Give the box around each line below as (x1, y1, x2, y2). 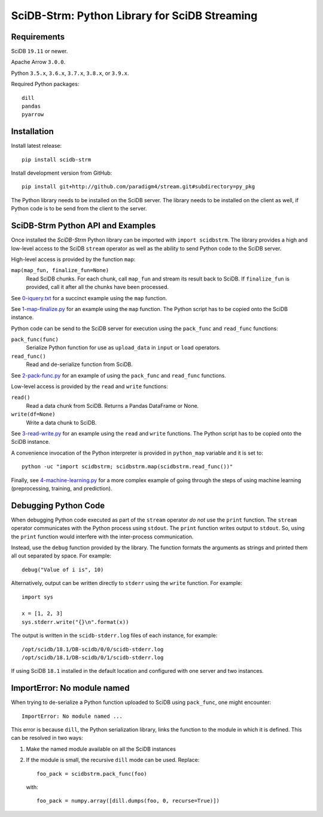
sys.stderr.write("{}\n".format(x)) (22, 618, 129, 625)
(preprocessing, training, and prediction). (11, 484, 112, 492)
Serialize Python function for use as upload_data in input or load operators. (26, 344, 221, 351)
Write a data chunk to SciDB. (26, 419, 97, 426)
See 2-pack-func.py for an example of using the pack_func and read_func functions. (11, 371, 227, 379)
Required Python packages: (11, 81, 80, 88)
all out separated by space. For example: (11, 552, 112, 559)
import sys (22, 593, 54, 600)
